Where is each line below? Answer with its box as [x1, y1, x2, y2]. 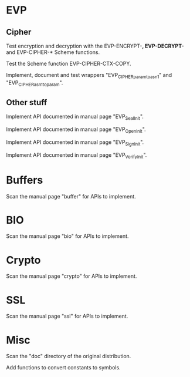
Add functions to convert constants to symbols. [6, 364, 121, 371]
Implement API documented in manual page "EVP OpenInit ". [6, 126, 146, 134]
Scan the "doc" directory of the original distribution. [6, 353, 131, 360]
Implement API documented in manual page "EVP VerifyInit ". [6, 151, 147, 160]
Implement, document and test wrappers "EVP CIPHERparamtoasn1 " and [6, 72, 172, 80]
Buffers [6, 173, 43, 187]
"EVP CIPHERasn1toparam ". [6, 79, 63, 87]
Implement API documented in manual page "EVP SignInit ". [6, 139, 144, 147]
